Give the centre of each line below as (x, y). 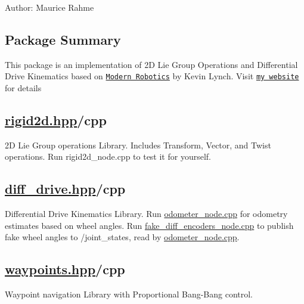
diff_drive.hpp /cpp (65, 189)
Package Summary (63, 39)
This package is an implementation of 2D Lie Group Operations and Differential (151, 64)
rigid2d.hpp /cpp (56, 120)
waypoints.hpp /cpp (65, 269)
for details (23, 88)
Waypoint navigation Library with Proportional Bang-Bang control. (129, 294)
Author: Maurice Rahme (49, 7)
